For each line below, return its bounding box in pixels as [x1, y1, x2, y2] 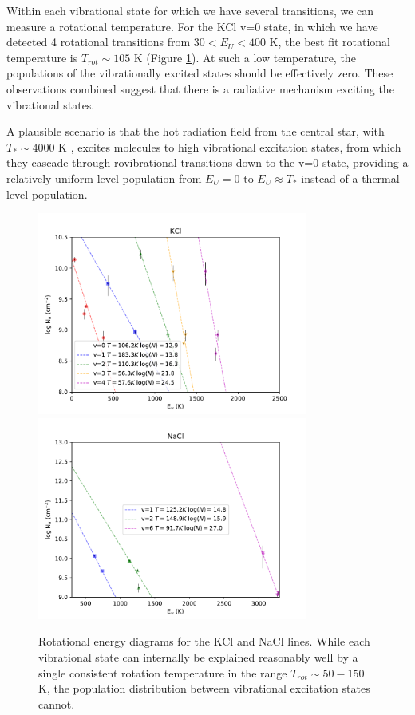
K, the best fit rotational [269, 34, 390, 50]
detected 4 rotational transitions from [6, 34, 191, 50]
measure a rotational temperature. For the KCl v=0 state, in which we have [6, 18, 378, 34]
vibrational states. [6, 96, 95, 113]
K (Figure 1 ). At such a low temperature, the [133, 49, 356, 65]
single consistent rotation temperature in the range [38, 664, 287, 681]
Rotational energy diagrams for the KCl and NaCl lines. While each [38, 633, 370, 650]
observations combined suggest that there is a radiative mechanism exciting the [6, 80, 394, 97]
